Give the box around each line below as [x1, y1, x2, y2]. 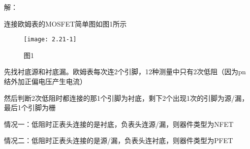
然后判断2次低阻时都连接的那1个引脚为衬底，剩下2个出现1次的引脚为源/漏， [4, 92, 249, 103]
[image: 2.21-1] [24, 36, 77, 43]
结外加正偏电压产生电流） [4, 76, 87, 87]
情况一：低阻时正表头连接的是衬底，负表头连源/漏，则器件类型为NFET [4, 119, 234, 129]
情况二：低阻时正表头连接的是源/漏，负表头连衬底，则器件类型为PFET [4, 135, 233, 146]
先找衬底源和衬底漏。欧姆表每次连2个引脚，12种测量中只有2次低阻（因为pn [4, 66, 246, 77]
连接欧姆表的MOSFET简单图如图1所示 [4, 18, 127, 29]
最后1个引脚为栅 [4, 102, 56, 113]
